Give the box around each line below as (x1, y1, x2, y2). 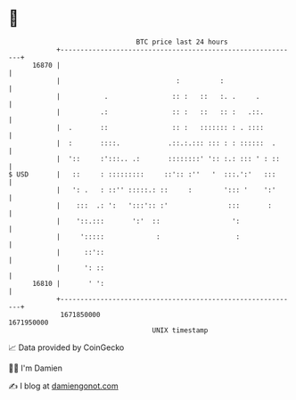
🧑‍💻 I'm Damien (8, 363, 63, 373)
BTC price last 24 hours (136, 37, 228, 46)
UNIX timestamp (152, 325, 209, 335)
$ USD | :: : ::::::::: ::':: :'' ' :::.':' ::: (8, 169, 276, 179)
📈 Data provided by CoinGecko (8, 342, 125, 353)
